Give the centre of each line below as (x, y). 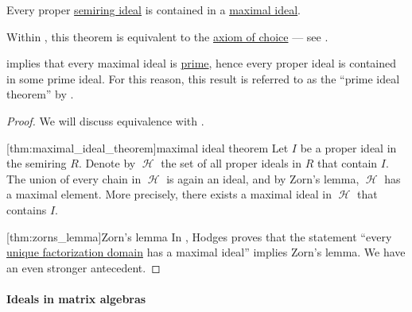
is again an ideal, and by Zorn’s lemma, (263, 178)
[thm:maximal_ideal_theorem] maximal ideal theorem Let (148, 147)
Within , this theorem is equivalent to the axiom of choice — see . (167, 36)
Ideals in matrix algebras (76, 298)
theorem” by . (40, 94)
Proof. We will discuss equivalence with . (105, 120)
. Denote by (107, 163)
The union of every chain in (74, 178)
